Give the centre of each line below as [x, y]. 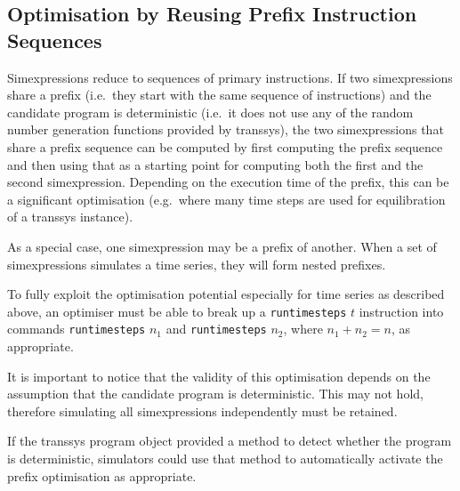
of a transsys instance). [70, 217]
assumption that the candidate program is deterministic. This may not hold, [215, 394]
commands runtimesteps [77, 329]
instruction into [401, 311]
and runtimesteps [216, 329]
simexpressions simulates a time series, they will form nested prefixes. [197, 264]
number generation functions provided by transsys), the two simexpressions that [226, 129]
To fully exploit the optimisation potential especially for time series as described [226, 294]
